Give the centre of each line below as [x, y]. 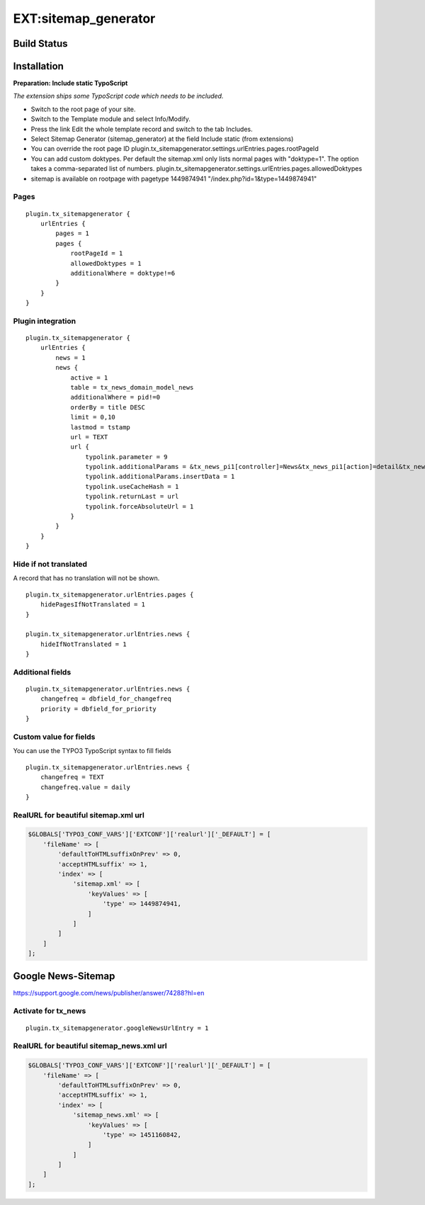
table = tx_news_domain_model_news [132, 387]
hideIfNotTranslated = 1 [83, 644]
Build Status [40, 44]
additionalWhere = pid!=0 [115, 397]
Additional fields [42, 672]
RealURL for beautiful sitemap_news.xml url [90, 1046]
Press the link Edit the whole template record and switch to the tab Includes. [142, 129]
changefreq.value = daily [85, 787]
